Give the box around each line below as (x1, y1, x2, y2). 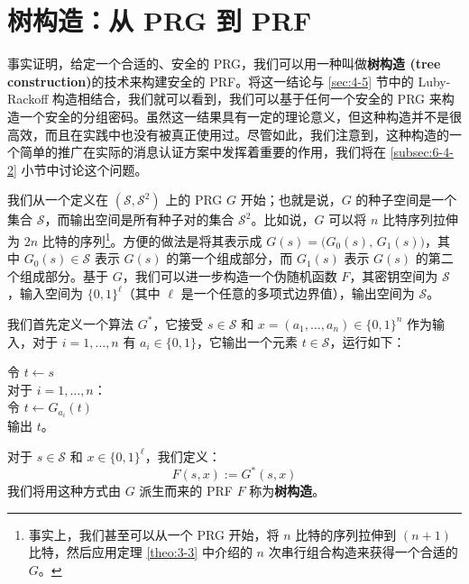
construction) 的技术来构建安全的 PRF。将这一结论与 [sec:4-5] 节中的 (7, 71, 414, 90)
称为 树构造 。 (249, 481, 326, 500)
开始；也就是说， (240, 190, 342, 209)
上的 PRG (165, 190, 223, 209)
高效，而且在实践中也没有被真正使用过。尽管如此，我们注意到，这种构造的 (7, 124, 449, 143)
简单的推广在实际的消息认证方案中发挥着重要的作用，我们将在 (19, 142, 386, 161)
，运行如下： (329, 332, 406, 351)
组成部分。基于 (19, 266, 108, 285)
